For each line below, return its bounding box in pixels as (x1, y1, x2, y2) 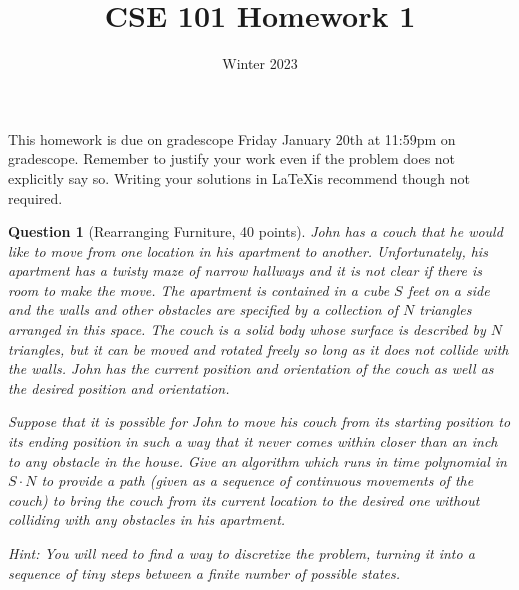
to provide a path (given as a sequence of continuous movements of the (41, 470, 474, 491)
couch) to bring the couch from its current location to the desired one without (8, 489, 480, 510)
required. (8, 187, 63, 208)
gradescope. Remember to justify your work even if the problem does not (8, 148, 456, 169)
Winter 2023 (222, 53, 298, 74)
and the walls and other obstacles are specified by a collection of (8, 299, 399, 320)
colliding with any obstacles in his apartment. (8, 509, 286, 530)
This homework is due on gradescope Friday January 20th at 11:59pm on (8, 128, 456, 149)
